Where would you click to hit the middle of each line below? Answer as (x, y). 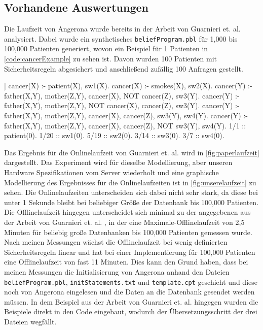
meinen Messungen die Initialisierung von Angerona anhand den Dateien (117, 271)
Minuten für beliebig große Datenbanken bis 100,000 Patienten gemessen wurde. (128, 232)
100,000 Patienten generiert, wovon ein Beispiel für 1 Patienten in (106, 48)
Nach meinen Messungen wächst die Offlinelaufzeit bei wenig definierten (116, 242)
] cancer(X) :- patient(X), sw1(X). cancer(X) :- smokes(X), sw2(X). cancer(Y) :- (128, 86)
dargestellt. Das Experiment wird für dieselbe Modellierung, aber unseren (118, 162)
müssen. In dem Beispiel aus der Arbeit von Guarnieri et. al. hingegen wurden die (131, 301)
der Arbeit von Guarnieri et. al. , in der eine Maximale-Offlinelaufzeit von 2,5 (124, 222)
